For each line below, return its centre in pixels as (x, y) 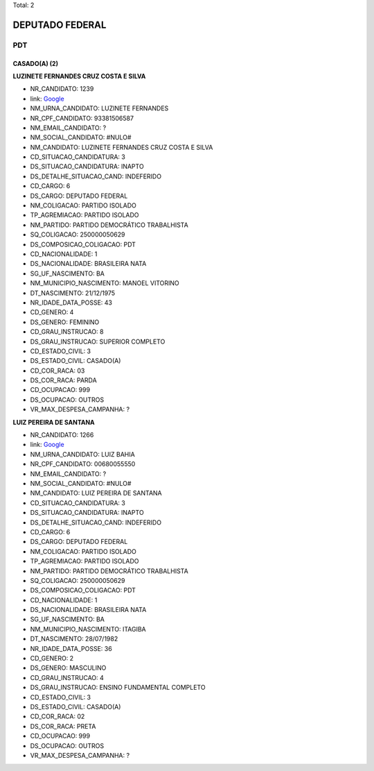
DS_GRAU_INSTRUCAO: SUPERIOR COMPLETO (98, 341)
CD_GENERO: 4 (52, 312)
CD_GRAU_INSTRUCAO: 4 (67, 677)
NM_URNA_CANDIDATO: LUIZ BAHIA (82, 454)
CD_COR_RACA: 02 (57, 717)
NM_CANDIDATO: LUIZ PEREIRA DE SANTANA (96, 493)
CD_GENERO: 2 (52, 659)
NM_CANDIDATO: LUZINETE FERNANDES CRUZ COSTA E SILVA (122, 147)
